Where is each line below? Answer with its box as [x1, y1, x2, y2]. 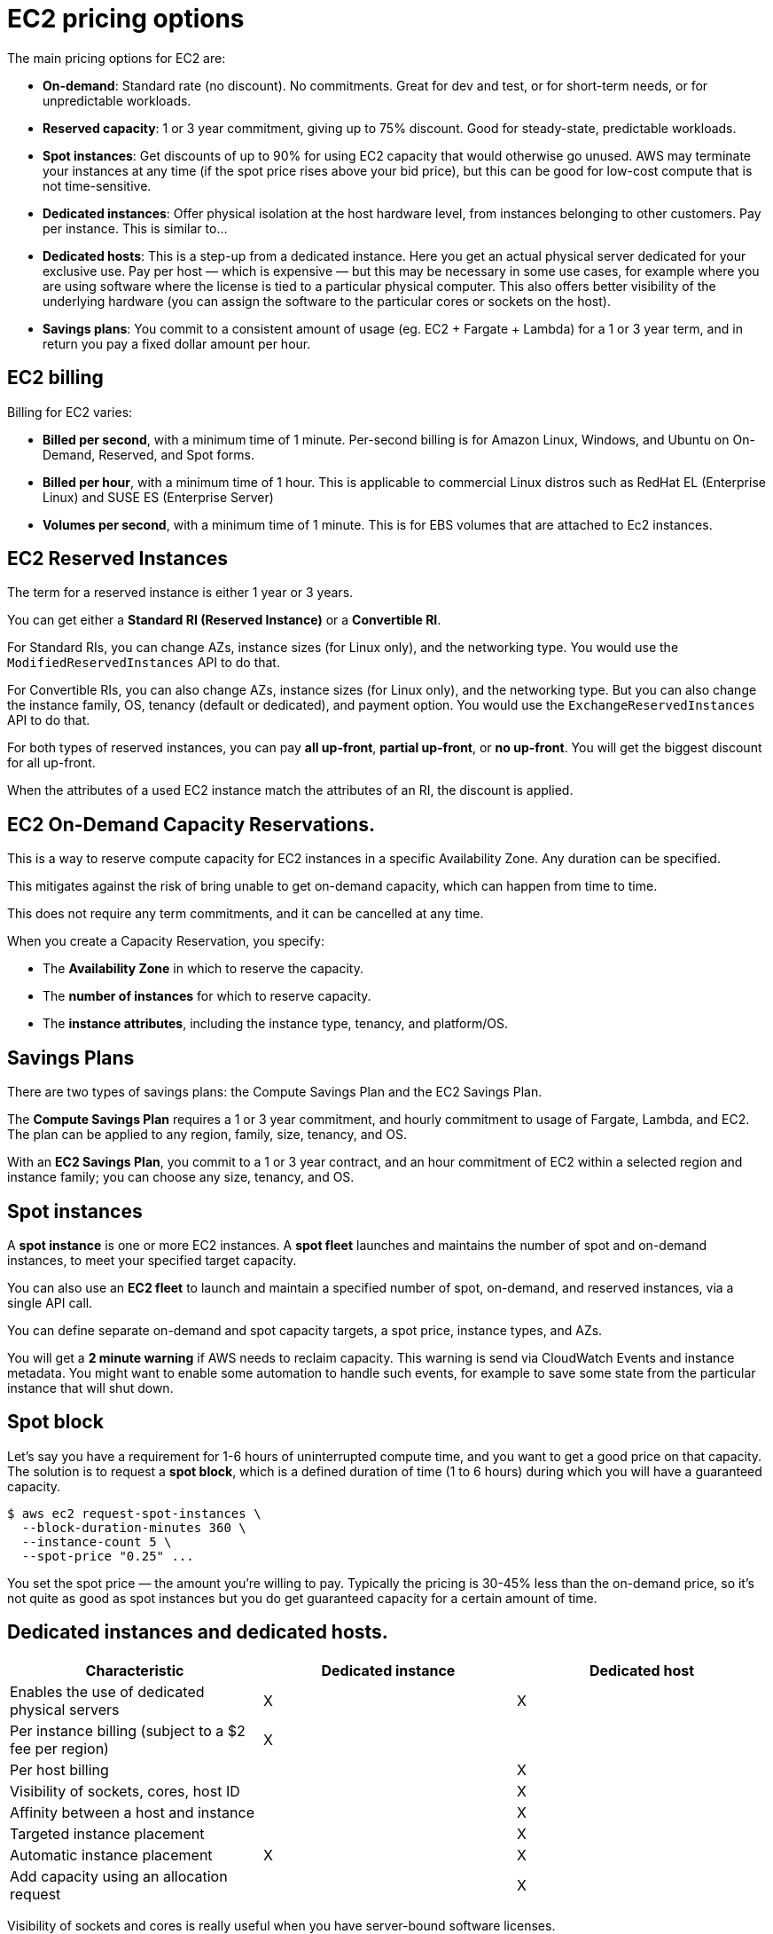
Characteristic [85, 1661, 184, 1679]
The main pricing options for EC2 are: [7, 50, 226, 66]
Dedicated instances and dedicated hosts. [7, 1621, 388, 1644]
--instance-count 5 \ [21, 1534, 172, 1549]
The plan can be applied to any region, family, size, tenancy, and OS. [7, 1127, 408, 1143]
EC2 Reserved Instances [7, 547, 229, 570]
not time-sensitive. [43, 177, 152, 193]
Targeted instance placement [10, 1824, 205, 1843]
